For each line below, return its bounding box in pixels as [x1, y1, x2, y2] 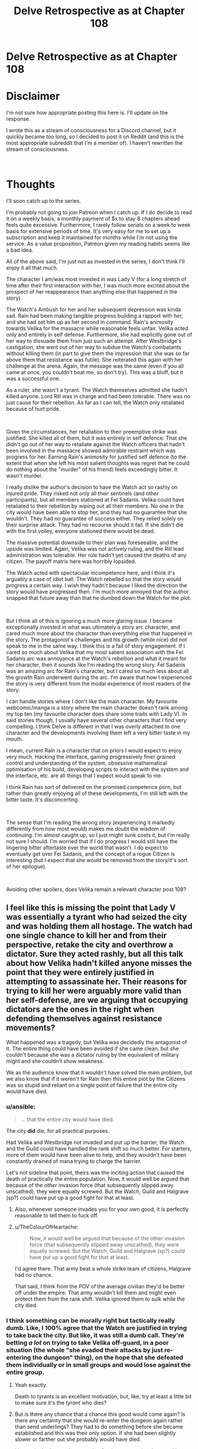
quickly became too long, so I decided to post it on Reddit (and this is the [6, 133, 184, 140]
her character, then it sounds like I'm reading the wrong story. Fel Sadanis [6, 661, 186, 668]
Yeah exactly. [14, 1382, 48, 1389]
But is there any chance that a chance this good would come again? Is [14, 1411, 186, 1418]
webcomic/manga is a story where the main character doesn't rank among [6, 704, 188, 711]
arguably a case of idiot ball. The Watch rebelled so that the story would [6, 576, 181, 583]
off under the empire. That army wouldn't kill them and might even [14, 1289, 176, 1297]
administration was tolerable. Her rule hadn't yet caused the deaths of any [6, 551, 187, 559]
